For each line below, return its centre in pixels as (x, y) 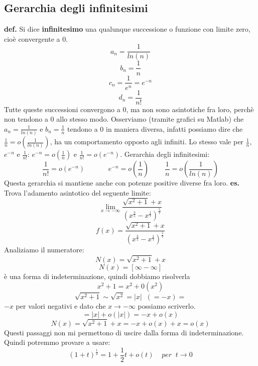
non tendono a (26, 119)
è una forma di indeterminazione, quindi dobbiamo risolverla (97, 276)
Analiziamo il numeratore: (44, 250)
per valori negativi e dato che (61, 306)
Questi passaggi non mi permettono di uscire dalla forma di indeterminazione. (124, 332)
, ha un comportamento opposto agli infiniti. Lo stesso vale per (147, 142)
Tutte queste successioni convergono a (62, 109)
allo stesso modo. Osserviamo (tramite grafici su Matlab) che (150, 119)
